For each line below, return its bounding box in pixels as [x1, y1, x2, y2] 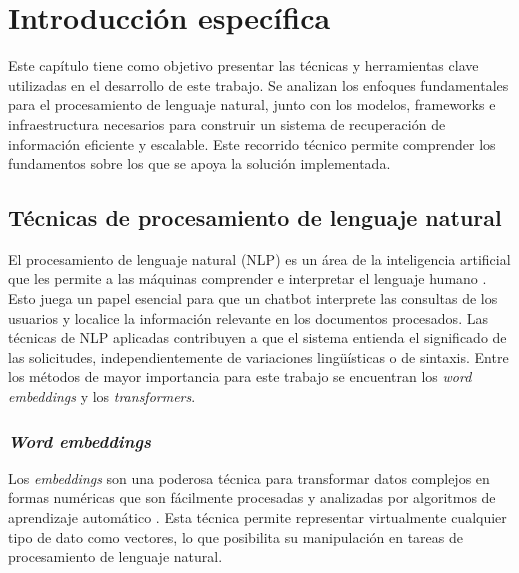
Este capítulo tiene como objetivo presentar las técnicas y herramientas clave [8, 55, 479, 76]
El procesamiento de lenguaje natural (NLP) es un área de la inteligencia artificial [8, 248, 511, 269]
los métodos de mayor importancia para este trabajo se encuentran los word [8, 366, 472, 387]
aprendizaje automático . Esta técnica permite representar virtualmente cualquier [8, 507, 507, 528]
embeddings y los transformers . [8, 386, 196, 407]
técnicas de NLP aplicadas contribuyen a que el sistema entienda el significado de [8, 327, 507, 348]
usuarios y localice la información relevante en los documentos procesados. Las [8, 307, 488, 328]
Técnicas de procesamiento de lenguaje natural [8, 202, 502, 233]
